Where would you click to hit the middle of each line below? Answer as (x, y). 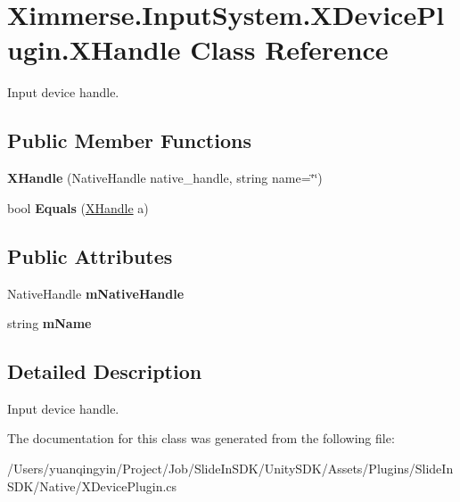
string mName (49, 323)
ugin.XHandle (94, 49)
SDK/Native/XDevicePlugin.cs (92, 486)
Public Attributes (90, 255)
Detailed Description (105, 371)
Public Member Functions (129, 140)
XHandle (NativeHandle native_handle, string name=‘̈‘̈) (165, 178)
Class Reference (289, 49)
